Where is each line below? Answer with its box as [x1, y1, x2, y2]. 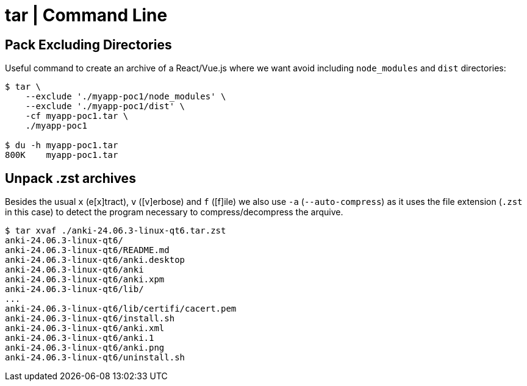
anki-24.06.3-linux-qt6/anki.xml [5, 323, 165, 334]
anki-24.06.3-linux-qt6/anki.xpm [5, 274, 165, 285]
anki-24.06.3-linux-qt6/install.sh [5, 313, 175, 324]
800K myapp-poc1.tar [5, 150, 118, 160]
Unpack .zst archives [5, 170, 136, 186]
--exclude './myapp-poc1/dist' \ [25, 101, 185, 112]
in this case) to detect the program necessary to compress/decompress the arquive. [5, 207, 343, 218]
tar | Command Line [5, 5, 168, 26]
